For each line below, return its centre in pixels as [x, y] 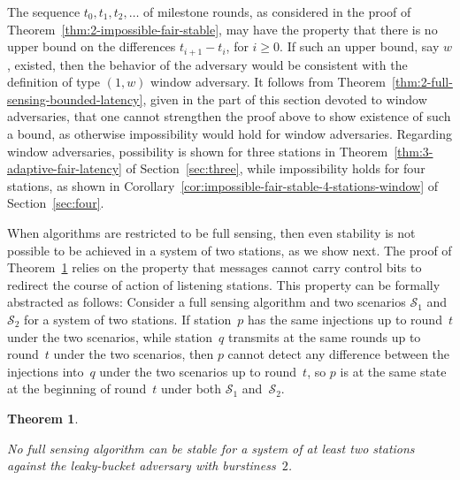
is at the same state [393, 371]
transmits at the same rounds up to [324, 336]
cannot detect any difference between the [339, 354]
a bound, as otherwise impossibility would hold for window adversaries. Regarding [230, 134]
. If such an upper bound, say [360, 46]
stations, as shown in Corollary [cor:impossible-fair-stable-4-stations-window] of [222, 185]
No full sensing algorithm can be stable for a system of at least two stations [211, 448]
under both [191, 389]
